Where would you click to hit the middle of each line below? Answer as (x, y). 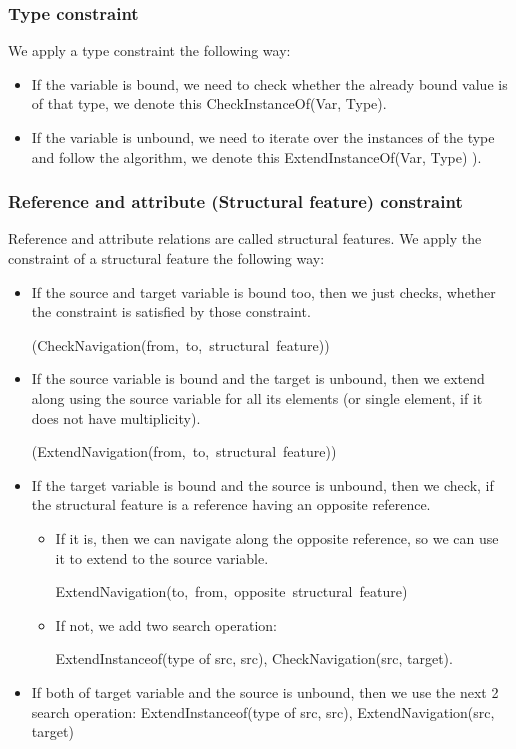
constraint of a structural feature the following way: (166, 258)
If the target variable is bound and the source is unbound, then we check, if (262, 484)
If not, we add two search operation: (166, 624)
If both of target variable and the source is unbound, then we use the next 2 (265, 691)
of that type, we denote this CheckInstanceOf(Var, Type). (209, 103)
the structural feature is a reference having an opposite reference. (231, 504)
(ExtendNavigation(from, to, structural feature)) (184, 451)
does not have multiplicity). (116, 417)
